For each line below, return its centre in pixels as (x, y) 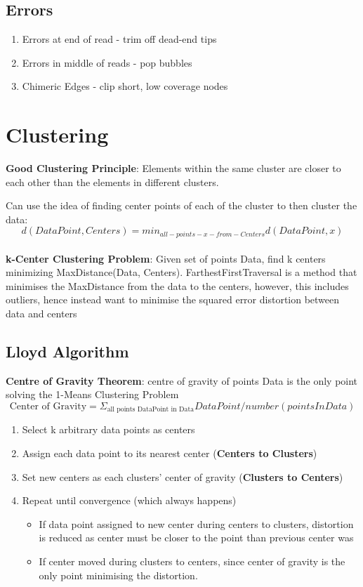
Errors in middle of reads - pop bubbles (107, 62)
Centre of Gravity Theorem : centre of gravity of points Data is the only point (182, 380)
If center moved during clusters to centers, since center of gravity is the (192, 561)
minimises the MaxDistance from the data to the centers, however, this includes (177, 285)
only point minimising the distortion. (118, 575)
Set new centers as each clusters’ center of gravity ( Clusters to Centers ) (183, 476)
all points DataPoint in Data (151, 410)
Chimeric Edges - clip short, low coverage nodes (125, 86)
